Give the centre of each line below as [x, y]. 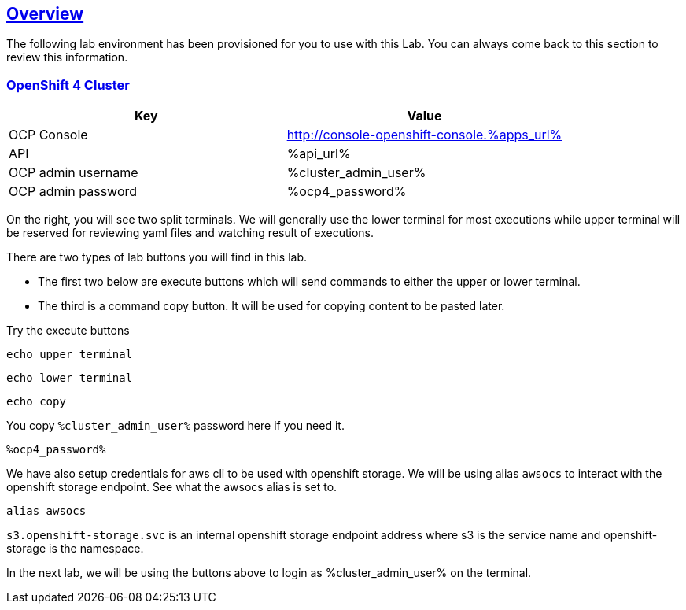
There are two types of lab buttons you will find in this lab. [157, 257]
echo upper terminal [70, 355]
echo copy [36, 402]
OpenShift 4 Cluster [68, 85]
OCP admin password [73, 192]
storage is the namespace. [75, 549]
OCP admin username [74, 173]
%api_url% [319, 154]
